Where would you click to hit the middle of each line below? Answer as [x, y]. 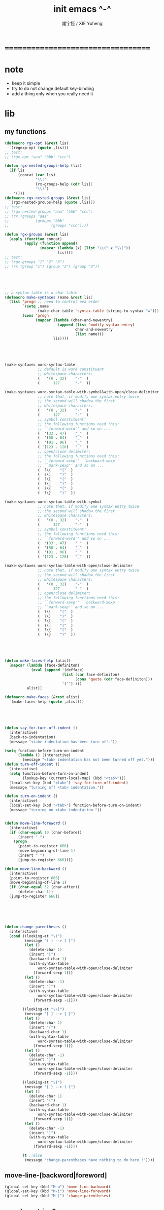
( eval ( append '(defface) [57, 670]
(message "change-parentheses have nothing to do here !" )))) [89, 1160]
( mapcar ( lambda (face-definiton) [44, 665]
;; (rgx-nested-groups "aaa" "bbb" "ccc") [49, 212]
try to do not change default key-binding [53, 88]
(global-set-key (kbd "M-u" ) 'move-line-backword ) [58, 1187]
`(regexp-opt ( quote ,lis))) [39, 148]
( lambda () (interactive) [44, 755]
